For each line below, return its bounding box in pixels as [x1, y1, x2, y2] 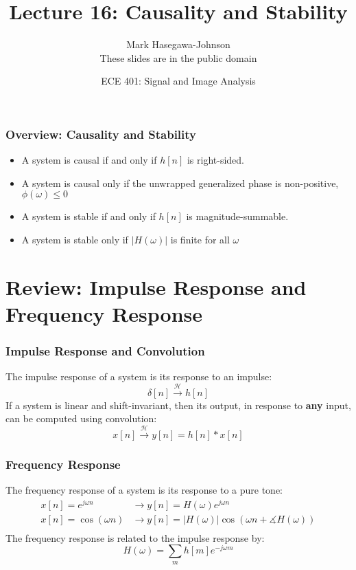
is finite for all [170, 232, 230, 246]
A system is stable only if [21, 232, 128, 246]
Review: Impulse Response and [5, 272, 307, 300]
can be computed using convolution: [5, 411, 157, 426]
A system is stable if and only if [21, 209, 156, 223]
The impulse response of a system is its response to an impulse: [5, 369, 272, 384]
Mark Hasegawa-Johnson [126, 37, 230, 52]
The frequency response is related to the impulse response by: [5, 530, 265, 545]
